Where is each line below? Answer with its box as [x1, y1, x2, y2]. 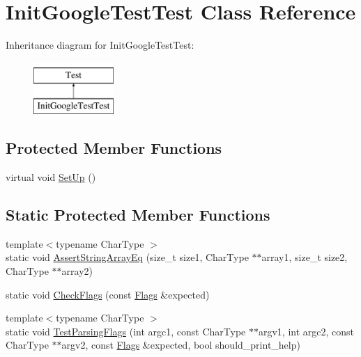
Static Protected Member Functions [6, 204, 270, 225]
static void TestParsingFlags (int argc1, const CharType [6, 324, 246, 338]
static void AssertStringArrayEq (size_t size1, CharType [6, 250, 249, 264]
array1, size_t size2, [261, 250, 348, 264]
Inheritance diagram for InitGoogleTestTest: [6, 38, 194, 52]
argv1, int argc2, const [258, 324, 355, 338]
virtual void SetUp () [6, 170, 96, 184]
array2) [61, 264, 93, 278]
